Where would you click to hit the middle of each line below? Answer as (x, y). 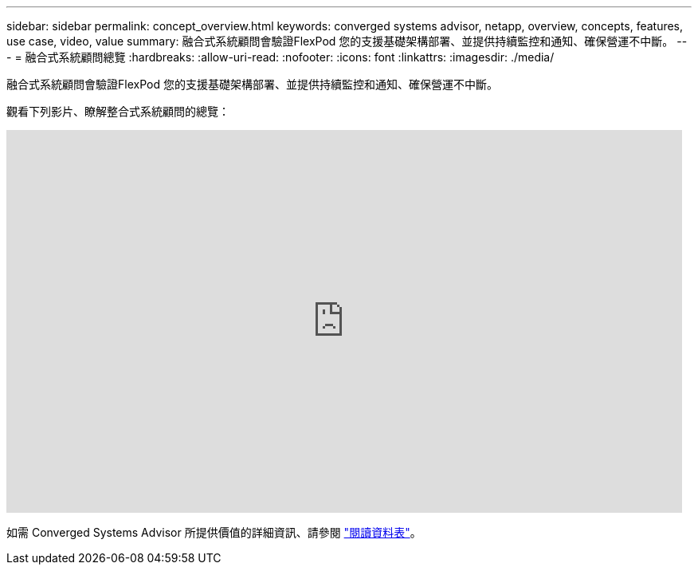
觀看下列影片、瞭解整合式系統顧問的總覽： (118, 111)
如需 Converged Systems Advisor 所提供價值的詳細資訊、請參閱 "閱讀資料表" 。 (214, 532)
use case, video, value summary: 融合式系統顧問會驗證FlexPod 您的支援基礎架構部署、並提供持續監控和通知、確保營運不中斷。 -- (347, 41)
